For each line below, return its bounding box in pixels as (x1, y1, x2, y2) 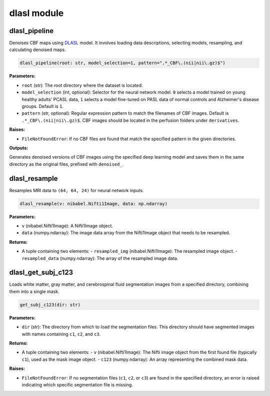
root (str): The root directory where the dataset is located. (21, 82, 143, 88)
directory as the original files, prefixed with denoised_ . (9, 161, 124, 167)
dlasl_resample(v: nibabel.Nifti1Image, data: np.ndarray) (19, 201, 167, 206)
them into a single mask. (9, 288, 59, 294)
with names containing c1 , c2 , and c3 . (21, 331, 101, 337)
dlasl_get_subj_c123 (9, 268, 73, 277)
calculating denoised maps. (9, 47, 66, 53)
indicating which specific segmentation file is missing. (21, 381, 133, 387)
